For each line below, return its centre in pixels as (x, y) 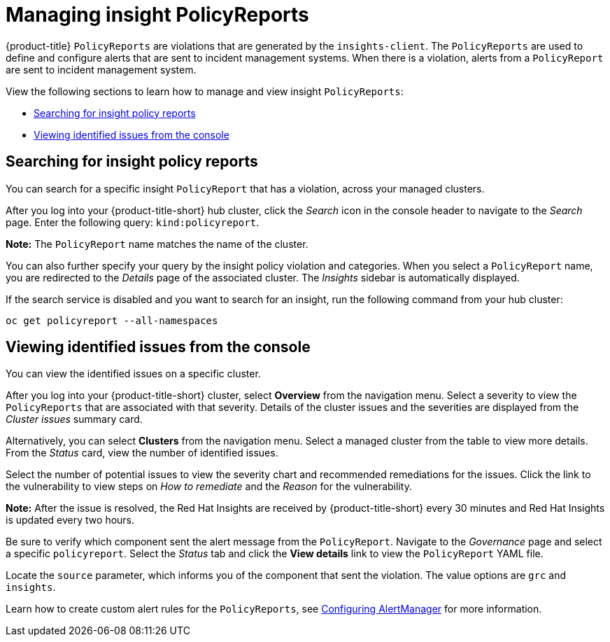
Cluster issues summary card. (74, 419)
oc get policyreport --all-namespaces (112, 320)
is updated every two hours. (70, 520)
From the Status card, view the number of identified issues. (142, 453)
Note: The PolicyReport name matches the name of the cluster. (157, 244)
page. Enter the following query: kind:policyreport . (133, 222)
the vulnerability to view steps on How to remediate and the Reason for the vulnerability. (209, 487)
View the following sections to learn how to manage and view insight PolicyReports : (205, 91)
